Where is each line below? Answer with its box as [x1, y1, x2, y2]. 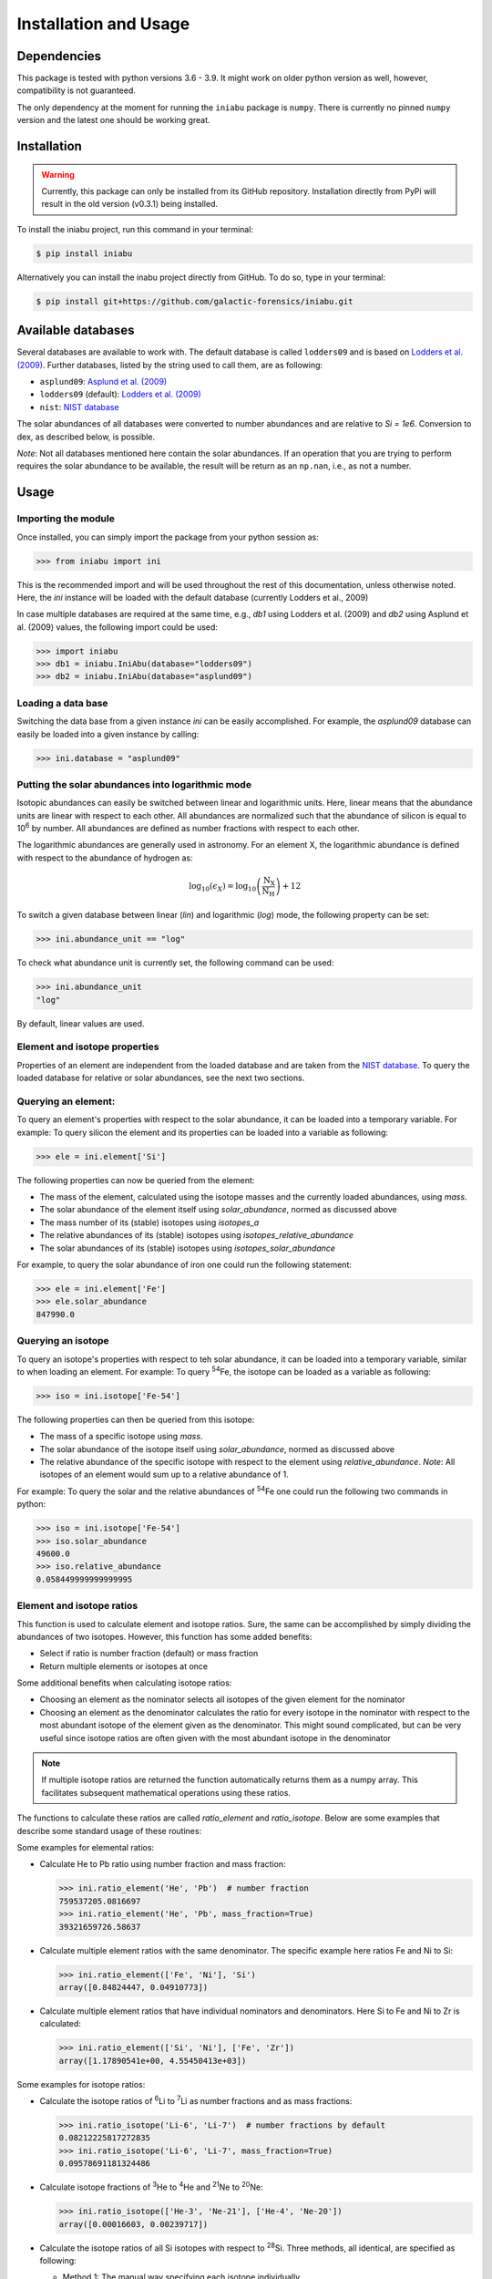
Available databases [16, 323, 135, 338]
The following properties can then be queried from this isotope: [16, 1414, 255, 1425]
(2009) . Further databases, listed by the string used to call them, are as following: [16, 359, 323, 370]
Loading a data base [16, 696, 108, 709]
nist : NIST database [39, 401, 119, 412]
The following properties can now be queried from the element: [16, 1174, 255, 1185]
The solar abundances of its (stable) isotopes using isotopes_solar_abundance [39, 1243, 336, 1253]
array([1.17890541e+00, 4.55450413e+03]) [58, 2056, 247, 2066]
